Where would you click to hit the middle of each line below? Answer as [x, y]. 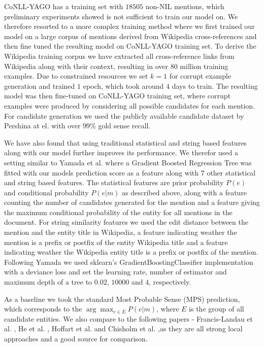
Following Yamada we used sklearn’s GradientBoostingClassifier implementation [129, 262]
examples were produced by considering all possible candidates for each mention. [130, 105]
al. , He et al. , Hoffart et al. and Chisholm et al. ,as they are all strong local [123, 328]
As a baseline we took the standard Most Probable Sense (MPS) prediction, [122, 299]
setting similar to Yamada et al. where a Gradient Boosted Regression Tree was [128, 162]
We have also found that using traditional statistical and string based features [125, 142]
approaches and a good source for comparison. [76, 338]
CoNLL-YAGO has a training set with [64, 6]
